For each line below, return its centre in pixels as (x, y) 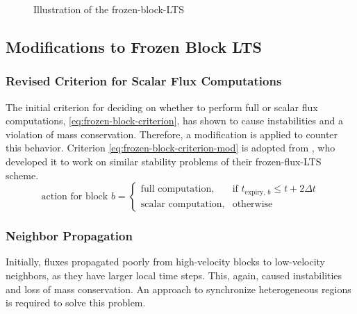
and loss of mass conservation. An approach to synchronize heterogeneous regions (178, 289)
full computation (176, 189)
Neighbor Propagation (69, 236)
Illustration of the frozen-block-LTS (109, 9)
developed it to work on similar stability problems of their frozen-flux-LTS (164, 161)
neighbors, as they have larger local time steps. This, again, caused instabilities (174, 275)
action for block (75, 197)
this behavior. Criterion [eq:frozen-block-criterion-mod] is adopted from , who (171, 148)
